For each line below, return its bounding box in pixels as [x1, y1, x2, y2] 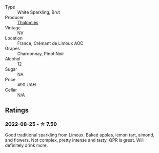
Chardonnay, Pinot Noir [17, 51, 64, 57]
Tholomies [17, 19, 39, 25]
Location [5, 35, 23, 41]
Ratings [5, 106, 29, 115]
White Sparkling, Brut [17, 9, 60, 15]
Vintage [5, 25, 21, 31]
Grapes [5, 46, 20, 51]
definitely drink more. [5, 142, 48, 148]
